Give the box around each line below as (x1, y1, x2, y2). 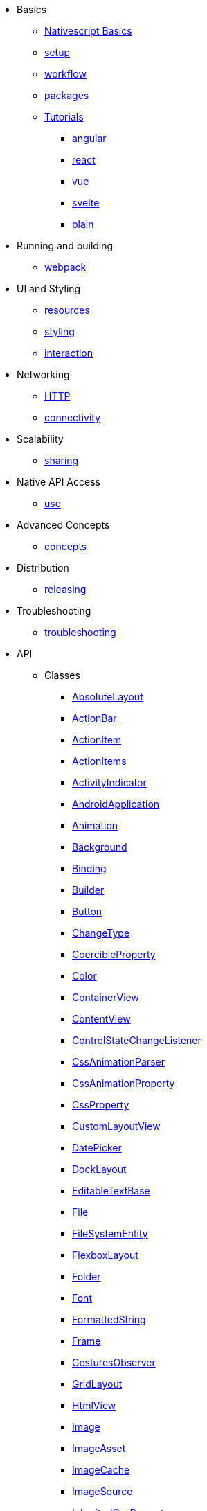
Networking (17, 369, 70, 380)
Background (72, 841, 127, 853)
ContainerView (72, 991, 139, 1003)
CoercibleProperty (72, 948, 156, 960)
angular (72, 132, 107, 144)
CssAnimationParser (72, 1056, 165, 1068)
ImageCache (72, 1464, 130, 1476)
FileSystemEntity (72, 1228, 148, 1239)
